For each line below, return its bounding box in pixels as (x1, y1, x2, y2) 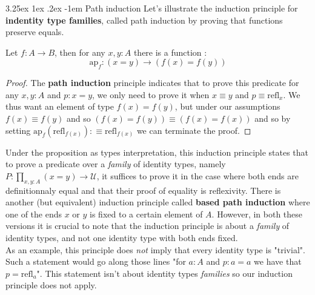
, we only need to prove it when (92, 88, 210, 101)
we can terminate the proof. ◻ (136, 124, 251, 136)
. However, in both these (211, 207, 303, 220)
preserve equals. (5, 25, 64, 38)
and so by (254, 111, 291, 124)
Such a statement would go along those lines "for (5, 255, 186, 268)
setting (5, 124, 31, 136)
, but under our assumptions (174, 100, 280, 113)
